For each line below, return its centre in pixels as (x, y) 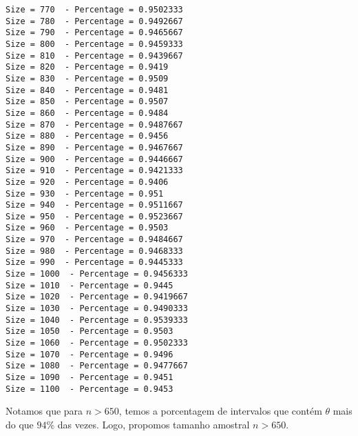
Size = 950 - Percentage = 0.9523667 (94, 216)
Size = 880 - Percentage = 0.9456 (87, 136)
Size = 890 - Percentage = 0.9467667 (94, 147)
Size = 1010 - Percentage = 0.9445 (89, 285)
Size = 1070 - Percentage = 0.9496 (89, 354)
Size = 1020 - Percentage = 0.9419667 (97, 297)
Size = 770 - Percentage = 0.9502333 (94, 10)
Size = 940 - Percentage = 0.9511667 (94, 205)
